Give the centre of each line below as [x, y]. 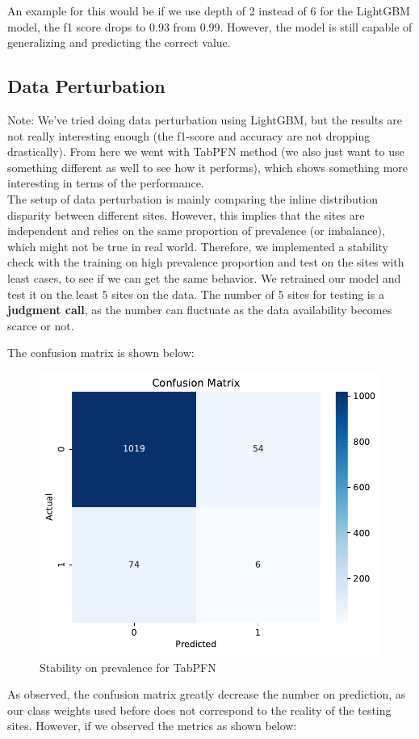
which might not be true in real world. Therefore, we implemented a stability [198, 246]
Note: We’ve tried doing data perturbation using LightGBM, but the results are [205, 119]
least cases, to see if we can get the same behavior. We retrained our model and [204, 277]
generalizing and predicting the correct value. [119, 42]
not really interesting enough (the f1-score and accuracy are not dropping [189, 135]
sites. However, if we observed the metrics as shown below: [152, 726]
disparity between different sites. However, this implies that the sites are [186, 214]
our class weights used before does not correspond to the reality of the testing [199, 710]
